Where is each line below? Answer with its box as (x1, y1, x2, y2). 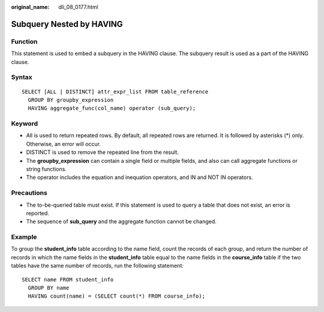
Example (11, 233, 37, 241)
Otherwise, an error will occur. (26, 140, 101, 147)
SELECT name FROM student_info (22, 276, 114, 283)
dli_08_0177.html (58, 4, 98, 10)
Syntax (11, 73, 32, 81)
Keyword (11, 120, 38, 128)
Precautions (11, 189, 47, 197)
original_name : (11, 4, 50, 10)
